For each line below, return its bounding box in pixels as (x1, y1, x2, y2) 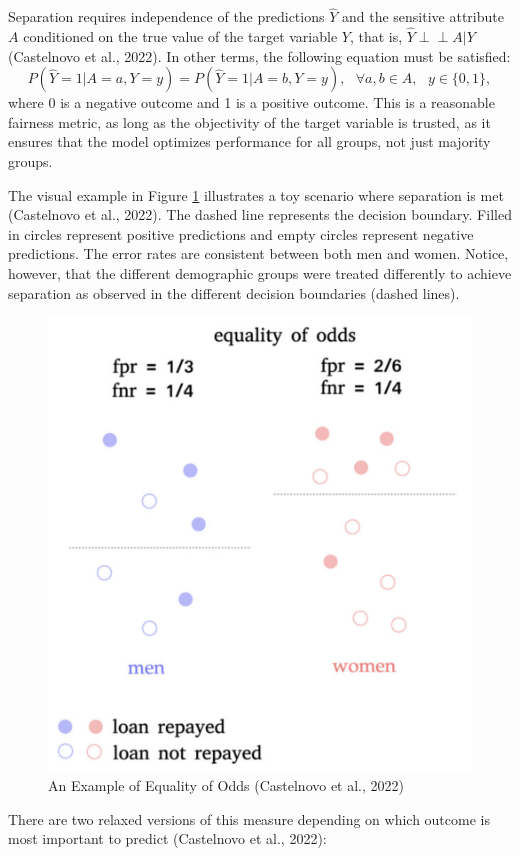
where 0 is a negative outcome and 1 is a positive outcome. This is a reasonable (8, 92, 495, 113)
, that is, (349, 26, 403, 47)
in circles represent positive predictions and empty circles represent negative (8, 223, 474, 244)
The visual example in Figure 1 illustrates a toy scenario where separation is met (8, 184, 504, 205)
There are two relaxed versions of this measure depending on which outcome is (8, 808, 490, 829)
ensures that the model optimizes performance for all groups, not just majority (8, 131, 491, 152)
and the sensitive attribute (341, 6, 504, 27)
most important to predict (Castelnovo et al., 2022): (8, 828, 327, 849)
